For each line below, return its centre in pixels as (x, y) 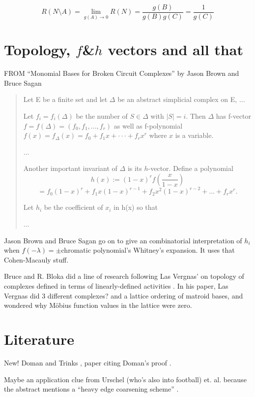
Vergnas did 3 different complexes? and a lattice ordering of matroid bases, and (124, 295)
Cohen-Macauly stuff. (36, 259)
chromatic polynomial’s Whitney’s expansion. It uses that (148, 250)
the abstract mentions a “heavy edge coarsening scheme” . (91, 389)
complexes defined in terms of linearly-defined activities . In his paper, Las (116, 286)
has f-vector (234, 116)
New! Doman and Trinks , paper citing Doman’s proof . (88, 362)
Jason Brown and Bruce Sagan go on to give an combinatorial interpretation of (123, 240)
